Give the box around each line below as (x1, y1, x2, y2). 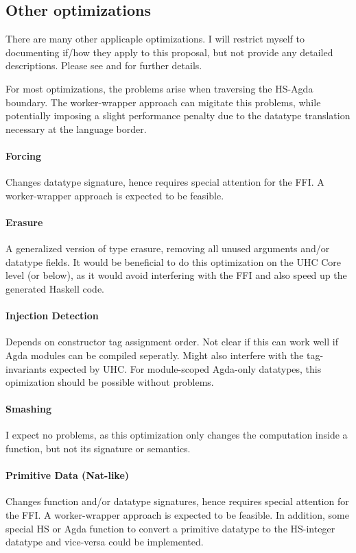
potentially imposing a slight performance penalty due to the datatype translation (5, 108, 351, 123)
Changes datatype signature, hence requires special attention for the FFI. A (5, 175, 324, 189)
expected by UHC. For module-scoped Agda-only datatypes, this (49, 361, 322, 376)
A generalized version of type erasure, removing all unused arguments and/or (5, 241, 330, 256)
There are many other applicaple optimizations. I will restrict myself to (5, 32, 305, 46)
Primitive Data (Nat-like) (5, 468, 130, 482)
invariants (5, 361, 47, 376)
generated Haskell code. (5, 281, 104, 295)
